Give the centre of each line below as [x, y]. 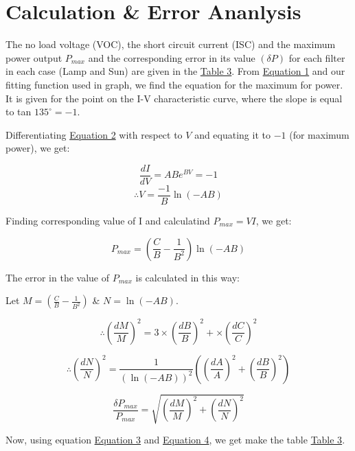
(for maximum [319, 134]
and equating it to [232, 134]
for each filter [317, 57]
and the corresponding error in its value [172, 57]
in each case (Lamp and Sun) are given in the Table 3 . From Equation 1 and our [175, 71]
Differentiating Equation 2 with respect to [94, 134]
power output [34, 57]
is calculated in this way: [187, 277]
